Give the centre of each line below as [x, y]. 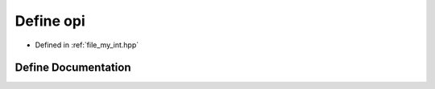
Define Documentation [73, 68]
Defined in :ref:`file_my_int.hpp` [87, 45]
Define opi [50, 21]
